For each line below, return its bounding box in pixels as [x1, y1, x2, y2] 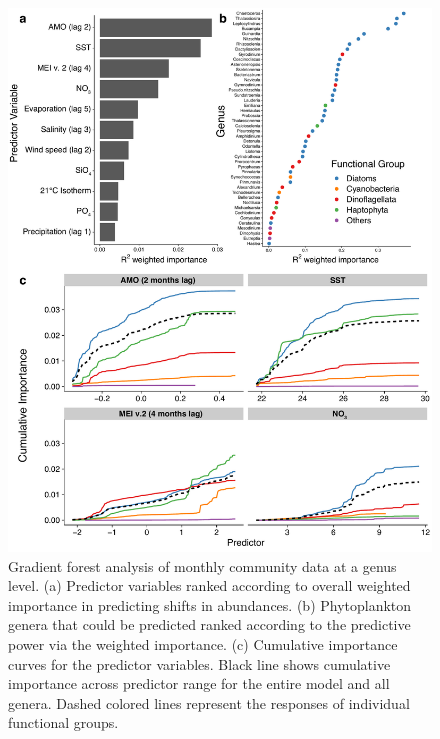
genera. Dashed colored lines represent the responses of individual [8, 692, 410, 713]
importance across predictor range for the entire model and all [8, 673, 390, 694]
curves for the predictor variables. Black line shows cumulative [8, 653, 391, 674]
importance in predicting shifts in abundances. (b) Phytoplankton [8, 594, 412, 615]
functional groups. [8, 712, 119, 733]
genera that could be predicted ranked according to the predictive [8, 614, 411, 635]
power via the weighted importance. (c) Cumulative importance [8, 634, 398, 655]
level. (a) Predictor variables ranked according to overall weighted [8, 575, 411, 596]
